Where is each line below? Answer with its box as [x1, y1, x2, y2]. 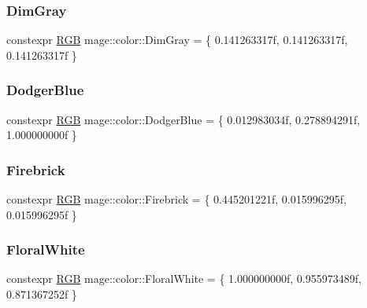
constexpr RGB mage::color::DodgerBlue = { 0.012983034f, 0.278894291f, [6, 111, 361, 127]
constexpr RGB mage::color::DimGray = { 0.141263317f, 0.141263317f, [6, 31, 348, 48]
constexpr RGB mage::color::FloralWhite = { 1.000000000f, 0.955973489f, [6, 270, 361, 287]
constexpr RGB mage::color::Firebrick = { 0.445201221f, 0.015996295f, [6, 191, 347, 207]
